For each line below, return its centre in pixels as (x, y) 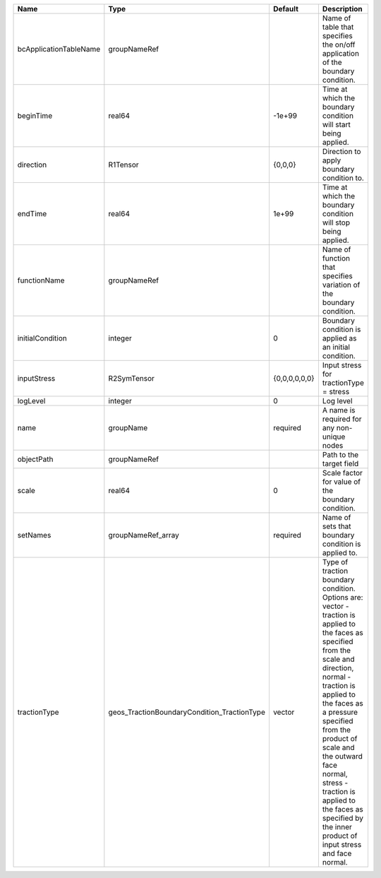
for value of (341, 482)
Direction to (341, 152)
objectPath (35, 459)
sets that (337, 526)
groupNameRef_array (144, 535)
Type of (335, 562)
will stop (336, 223)
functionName (41, 280)
